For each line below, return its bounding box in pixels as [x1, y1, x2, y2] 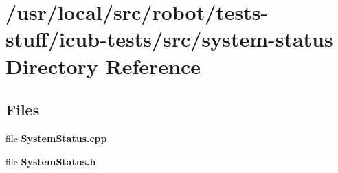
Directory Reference [5, 51, 201, 80]
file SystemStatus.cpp [5, 130, 107, 145]
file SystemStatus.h [5, 154, 96, 168]
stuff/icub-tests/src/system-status [5, 25, 333, 53]
